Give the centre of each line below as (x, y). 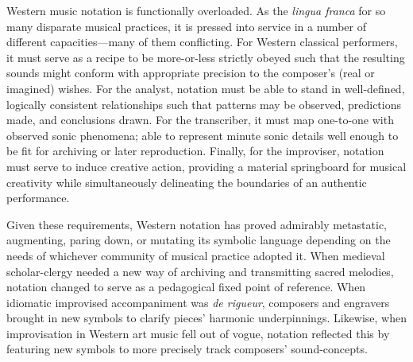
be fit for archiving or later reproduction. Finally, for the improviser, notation (195, 151)
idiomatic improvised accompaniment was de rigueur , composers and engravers (198, 302)
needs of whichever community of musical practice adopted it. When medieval (196, 255)
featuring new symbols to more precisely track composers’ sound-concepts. (187, 349)
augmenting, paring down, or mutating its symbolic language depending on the (199, 240)
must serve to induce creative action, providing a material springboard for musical (206, 166)
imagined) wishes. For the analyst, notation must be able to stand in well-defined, (206, 88)
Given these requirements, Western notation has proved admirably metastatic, (197, 224)
